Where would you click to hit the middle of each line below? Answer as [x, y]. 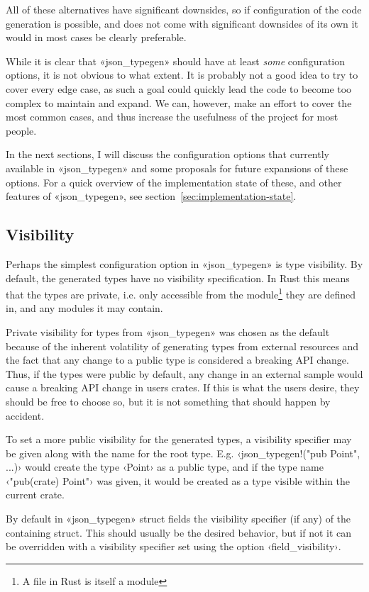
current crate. [35, 495]
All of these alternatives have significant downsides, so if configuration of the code [184, 9]
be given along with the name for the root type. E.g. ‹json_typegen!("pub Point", [183, 453]
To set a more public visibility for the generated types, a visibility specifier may [179, 439]
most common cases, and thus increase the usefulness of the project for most [172, 117]
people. [21, 130]
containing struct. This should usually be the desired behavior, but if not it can [179, 532]
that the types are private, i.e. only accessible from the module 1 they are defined [181, 293]
